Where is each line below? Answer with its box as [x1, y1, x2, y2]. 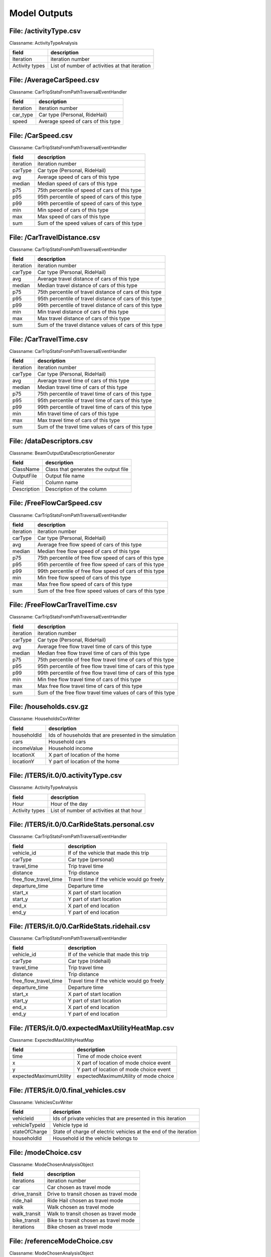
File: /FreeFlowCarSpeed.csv [9, 499, 102, 507]
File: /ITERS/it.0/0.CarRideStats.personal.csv [9, 820, 155, 829]
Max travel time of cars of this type [37, 417, 120, 424]
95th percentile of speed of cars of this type [37, 194, 142, 201]
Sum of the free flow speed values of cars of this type [37, 587, 165, 594]
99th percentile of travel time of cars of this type [37, 404, 153, 411]
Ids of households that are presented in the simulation [48, 732, 176, 739]
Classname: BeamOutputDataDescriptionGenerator [9, 450, 115, 456]
